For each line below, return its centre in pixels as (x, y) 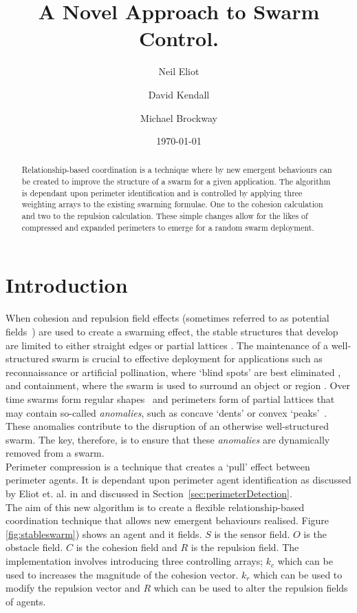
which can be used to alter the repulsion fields (251, 588)
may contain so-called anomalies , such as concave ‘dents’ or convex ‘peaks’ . (166, 412)
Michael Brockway (179, 117)
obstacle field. (34, 547)
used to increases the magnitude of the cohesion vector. (122, 574)
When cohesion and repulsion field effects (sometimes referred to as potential (167, 318)
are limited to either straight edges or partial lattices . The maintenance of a (167, 345)
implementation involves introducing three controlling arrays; (134, 561)
